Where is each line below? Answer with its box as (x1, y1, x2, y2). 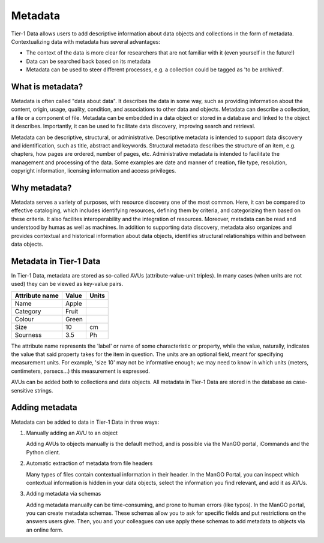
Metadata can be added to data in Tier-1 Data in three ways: (11, 418, 159, 426)
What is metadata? (11, 82, 83, 92)
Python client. (26, 448, 61, 455)
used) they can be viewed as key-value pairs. (11, 280, 124, 288)
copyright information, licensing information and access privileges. (11, 167, 176, 174)
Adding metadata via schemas (26, 490, 101, 497)
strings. (34, 387, 53, 394)
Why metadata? (11, 183, 72, 193)
